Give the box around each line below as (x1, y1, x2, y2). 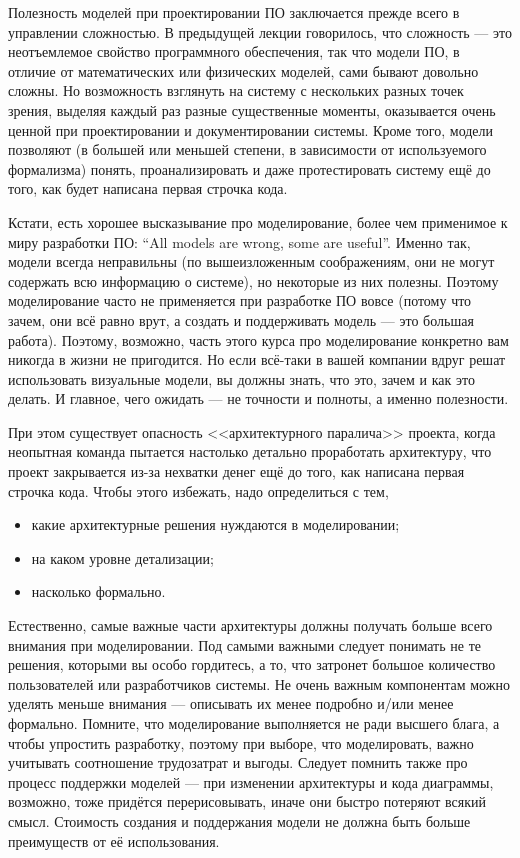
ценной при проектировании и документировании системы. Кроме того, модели (8, 119, 494, 140)
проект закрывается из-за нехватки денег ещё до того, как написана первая (8, 461, 465, 482)
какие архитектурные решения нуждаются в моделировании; (31, 514, 400, 535)
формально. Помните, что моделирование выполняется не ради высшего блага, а (8, 713, 500, 733)
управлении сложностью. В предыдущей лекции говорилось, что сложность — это (8, 21, 512, 42)
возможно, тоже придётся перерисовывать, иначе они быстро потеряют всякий (8, 791, 486, 812)
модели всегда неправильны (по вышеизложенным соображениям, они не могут (8, 251, 495, 272)
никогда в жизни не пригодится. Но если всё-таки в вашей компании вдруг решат (8, 349, 506, 370)
